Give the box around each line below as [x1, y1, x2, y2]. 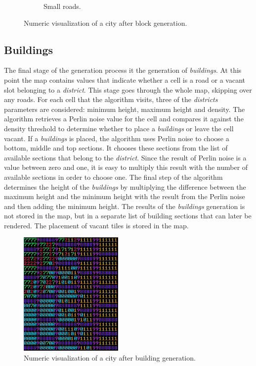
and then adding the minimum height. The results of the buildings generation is [4, 201, 245, 211]
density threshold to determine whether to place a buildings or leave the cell [4, 123, 234, 133]
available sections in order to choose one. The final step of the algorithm [4, 171, 223, 182]
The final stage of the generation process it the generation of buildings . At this [4, 65, 242, 75]
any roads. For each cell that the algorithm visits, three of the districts [4, 94, 218, 105]
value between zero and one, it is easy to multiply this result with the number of [4, 162, 248, 172]
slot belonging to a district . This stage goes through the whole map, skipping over [4, 84, 252, 95]
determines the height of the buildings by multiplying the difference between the [4, 181, 246, 192]
